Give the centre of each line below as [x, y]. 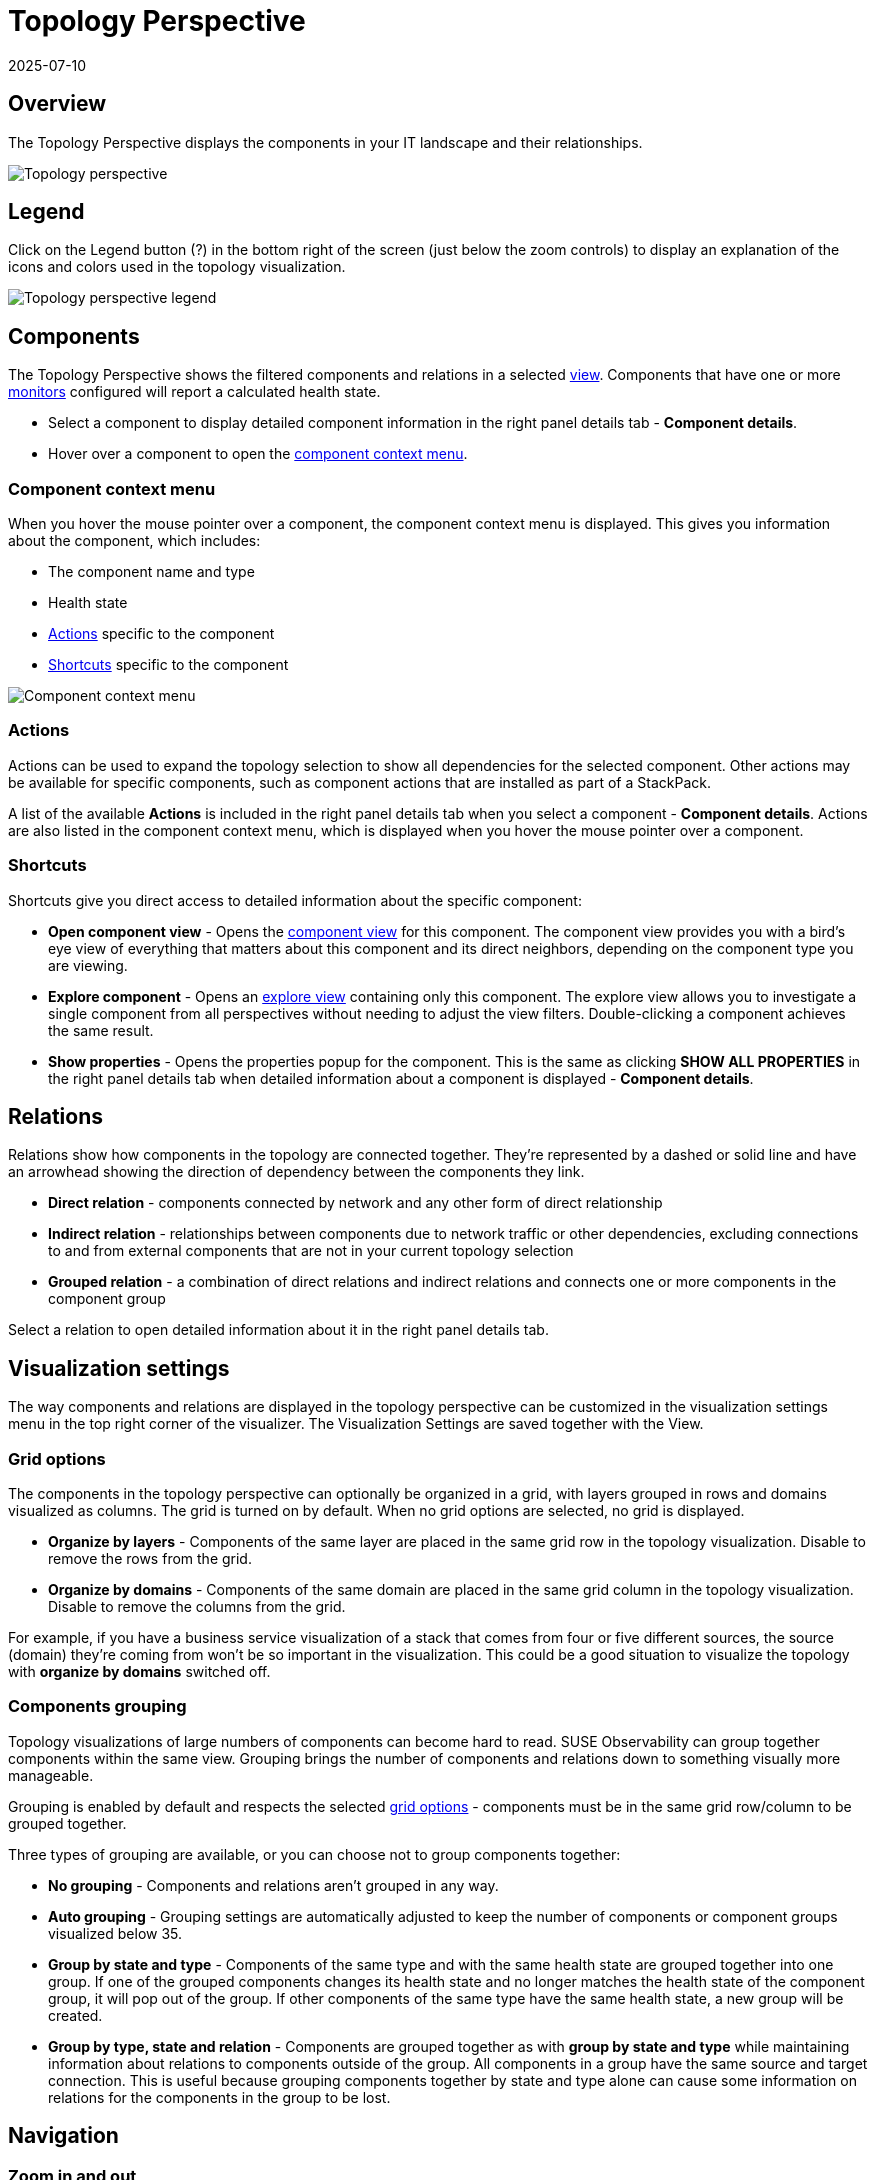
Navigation [63, 2136]
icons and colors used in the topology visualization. [177, 267]
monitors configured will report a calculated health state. [194, 392]
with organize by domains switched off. [139, 1671]
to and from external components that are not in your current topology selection [311, 1251]
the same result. [101, 1030]
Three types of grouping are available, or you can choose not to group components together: [314, 1854]
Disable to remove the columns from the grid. [197, 1606]
